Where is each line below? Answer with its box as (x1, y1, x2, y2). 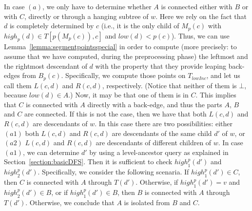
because (4, 90, 27, 100)
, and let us (206, 70, 240, 80)
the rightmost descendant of (4, 60, 87, 71)
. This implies (195, 90, 236, 100)
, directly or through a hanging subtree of (24, 11, 149, 21)
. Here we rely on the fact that (155, 11, 247, 21)
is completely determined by (9, 20, 94, 31)
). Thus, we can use (171, 30, 230, 40)
